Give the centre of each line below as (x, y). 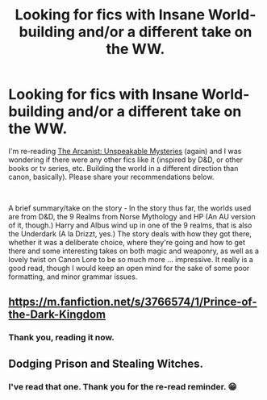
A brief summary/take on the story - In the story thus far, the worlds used (130, 208)
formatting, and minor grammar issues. (73, 277)
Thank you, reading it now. (62, 338)
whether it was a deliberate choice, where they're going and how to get (127, 242)
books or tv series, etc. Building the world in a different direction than (123, 168)
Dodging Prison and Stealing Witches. (106, 363)
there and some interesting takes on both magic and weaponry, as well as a (134, 251)
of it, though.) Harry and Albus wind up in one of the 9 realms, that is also (130, 225)
